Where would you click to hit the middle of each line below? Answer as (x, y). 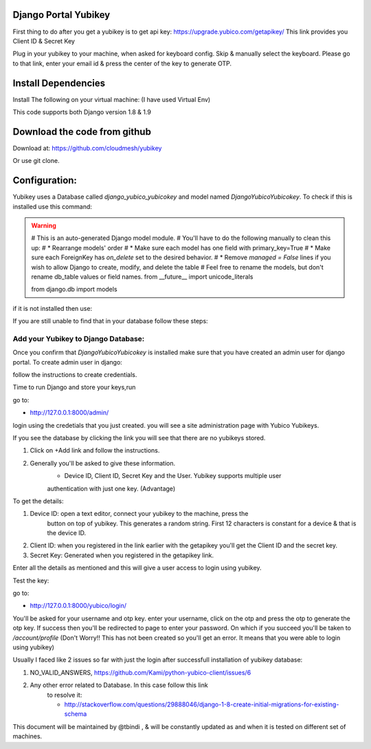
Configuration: (45, 181)
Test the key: (31, 580)
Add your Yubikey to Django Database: (79, 338)
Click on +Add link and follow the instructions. (95, 451)
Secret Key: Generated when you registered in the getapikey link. (122, 555)
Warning (44, 225)
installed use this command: (53, 206)
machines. (27, 737)
